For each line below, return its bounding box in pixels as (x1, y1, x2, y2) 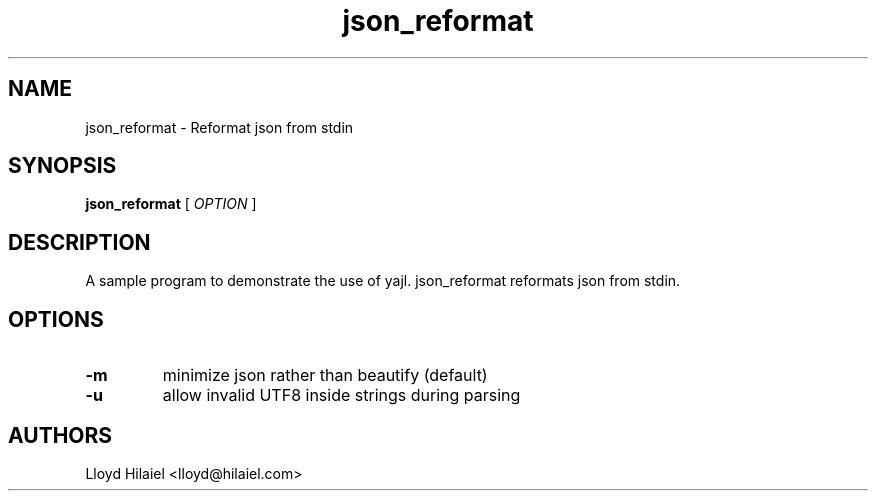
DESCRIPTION (8, 229, 151, 255)
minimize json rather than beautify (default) (162, 365, 488, 386)
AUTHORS (8, 422, 113, 448)
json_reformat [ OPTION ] (85, 195, 257, 213)
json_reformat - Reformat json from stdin (85, 118, 354, 136)
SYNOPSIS (8, 153, 117, 179)
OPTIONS (8, 306, 104, 332)
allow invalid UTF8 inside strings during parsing (162, 385, 521, 406)
